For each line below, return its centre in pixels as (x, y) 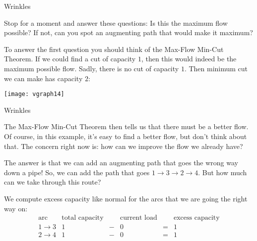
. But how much (223, 172)
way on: (16, 208)
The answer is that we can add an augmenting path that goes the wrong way (121, 163)
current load (138, 218)
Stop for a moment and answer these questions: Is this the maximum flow (116, 23)
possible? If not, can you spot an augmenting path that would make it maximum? (128, 32)
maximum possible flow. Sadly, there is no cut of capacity (92, 68)
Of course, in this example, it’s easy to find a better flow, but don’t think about (126, 136)
